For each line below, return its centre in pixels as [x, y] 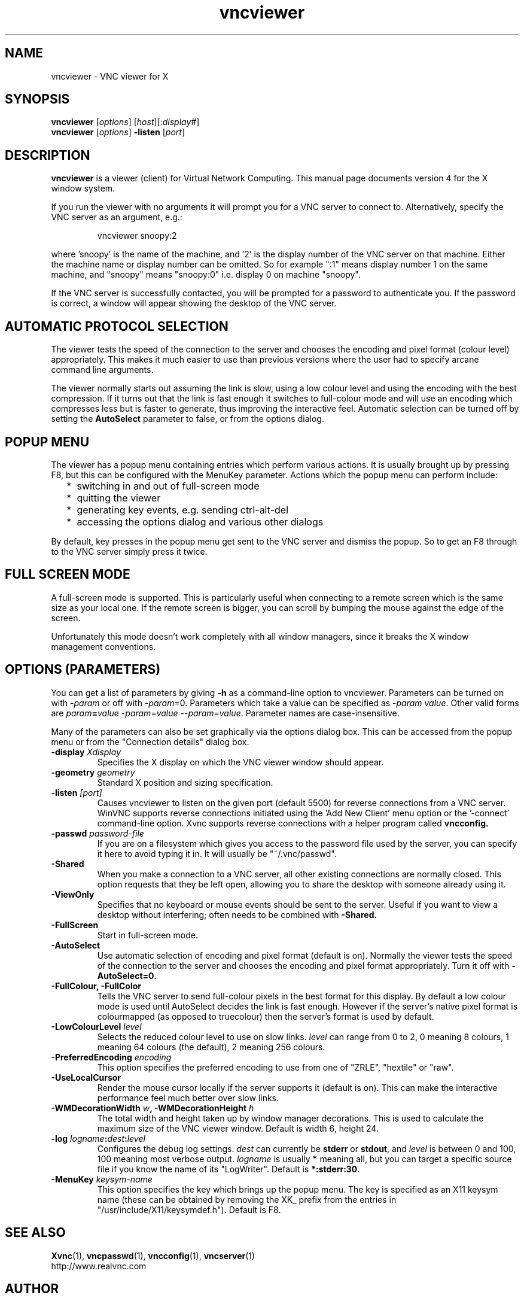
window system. [83, 189]
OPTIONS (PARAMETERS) [83, 670]
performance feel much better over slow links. [188, 1098]
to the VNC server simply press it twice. [129, 551]
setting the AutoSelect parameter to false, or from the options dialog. [188, 419]
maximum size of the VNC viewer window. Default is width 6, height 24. [238, 1128]
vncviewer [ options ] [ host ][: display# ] [125, 122]
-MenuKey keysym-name [102, 1179]
